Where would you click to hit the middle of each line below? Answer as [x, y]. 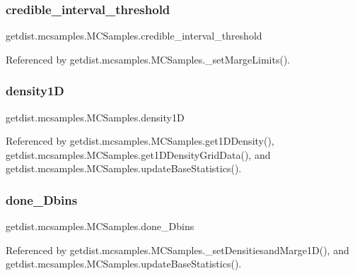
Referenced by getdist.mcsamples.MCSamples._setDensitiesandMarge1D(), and [177, 250]
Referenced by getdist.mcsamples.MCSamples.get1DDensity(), [140, 141]
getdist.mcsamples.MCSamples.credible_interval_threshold [134, 36]
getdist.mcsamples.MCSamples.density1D [95, 117]
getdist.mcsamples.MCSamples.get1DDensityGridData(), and [138, 154]
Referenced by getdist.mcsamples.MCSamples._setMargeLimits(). [148, 59]
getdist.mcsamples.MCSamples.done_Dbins [100, 226]
